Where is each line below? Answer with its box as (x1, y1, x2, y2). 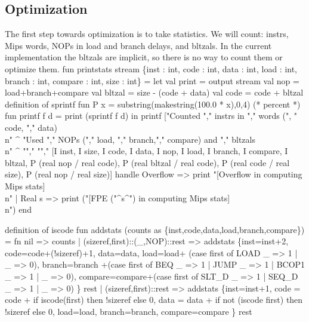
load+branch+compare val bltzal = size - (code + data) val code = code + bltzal (5, 86, 304, 99)
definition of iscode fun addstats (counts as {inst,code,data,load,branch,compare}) (5, 223, 305, 235)
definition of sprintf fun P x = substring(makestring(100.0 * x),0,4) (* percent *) (5, 97, 301, 110)
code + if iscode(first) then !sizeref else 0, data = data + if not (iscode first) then (5, 293, 303, 306)
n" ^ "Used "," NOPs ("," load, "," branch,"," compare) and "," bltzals (5, 133, 255, 145)
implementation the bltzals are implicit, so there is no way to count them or (5, 51, 283, 63)
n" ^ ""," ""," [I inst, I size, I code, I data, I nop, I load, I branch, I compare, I (5, 145, 288, 157)
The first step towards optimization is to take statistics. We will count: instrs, (5, 27, 289, 40)
